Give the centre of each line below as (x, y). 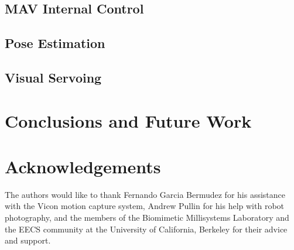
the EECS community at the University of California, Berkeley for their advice (146, 229)
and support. (28, 240)
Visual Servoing (53, 77)
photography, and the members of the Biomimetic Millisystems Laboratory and (147, 218)
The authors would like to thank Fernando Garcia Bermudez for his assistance (145, 194)
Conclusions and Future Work (128, 120)
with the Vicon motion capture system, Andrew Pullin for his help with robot (145, 206)
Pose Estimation (55, 43)
